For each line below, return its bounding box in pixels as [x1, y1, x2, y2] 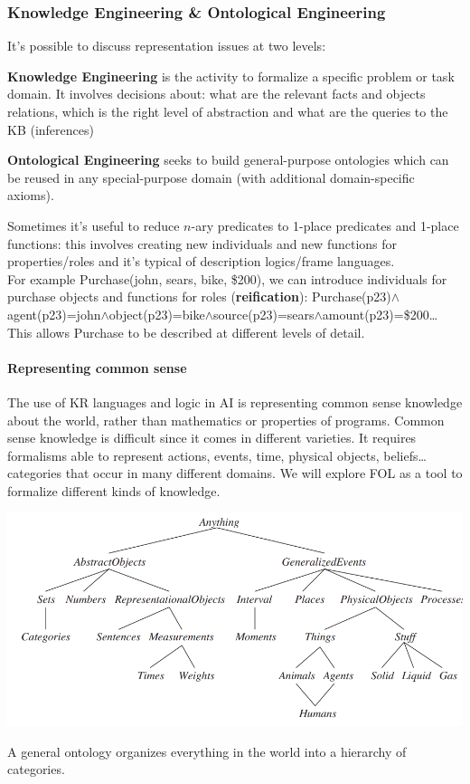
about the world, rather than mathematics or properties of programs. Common [7, 410, 445, 429]
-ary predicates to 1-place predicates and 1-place [191, 215, 459, 234]
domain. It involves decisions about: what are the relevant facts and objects [7, 84, 426, 103]
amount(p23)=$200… [322, 304, 438, 323]
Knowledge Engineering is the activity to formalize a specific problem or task [7, 66, 455, 85]
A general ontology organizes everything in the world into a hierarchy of [7, 741, 407, 760]
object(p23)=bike [108, 304, 205, 323]
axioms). [7, 186, 54, 205]
